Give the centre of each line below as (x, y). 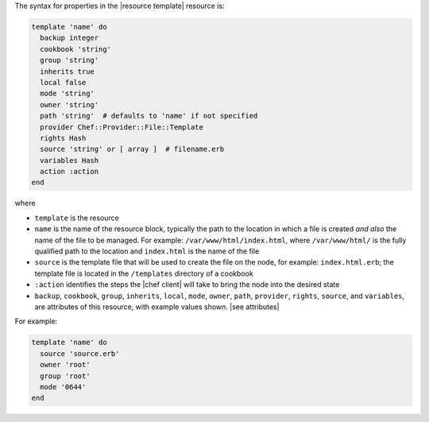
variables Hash (70, 160)
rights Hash (63, 138)
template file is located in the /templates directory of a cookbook (144, 273)
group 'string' (70, 60)
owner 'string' (70, 105)
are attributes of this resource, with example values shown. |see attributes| (157, 307)
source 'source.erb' (80, 353)
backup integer (70, 38)
